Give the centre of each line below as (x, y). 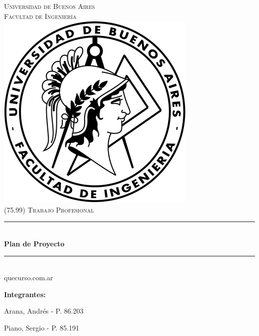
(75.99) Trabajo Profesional (49, 209)
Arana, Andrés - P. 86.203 (44, 311)
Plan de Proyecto (34, 243)
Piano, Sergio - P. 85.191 (42, 327)
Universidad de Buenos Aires (50, 6)
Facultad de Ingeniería (40, 16)
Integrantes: (25, 294)
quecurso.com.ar (29, 278)
